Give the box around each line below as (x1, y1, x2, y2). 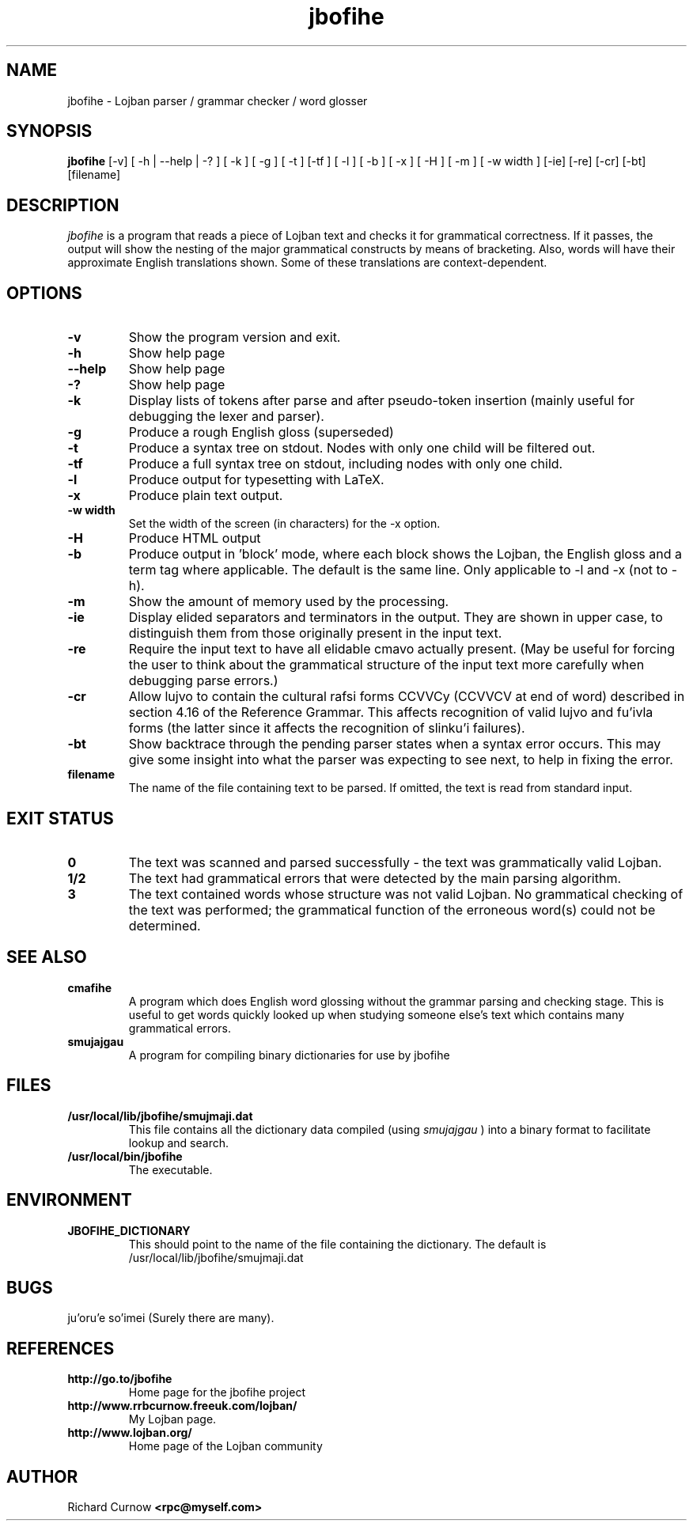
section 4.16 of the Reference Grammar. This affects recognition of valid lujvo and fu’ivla (128, 704, 653, 721)
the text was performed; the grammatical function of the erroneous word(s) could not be (128, 901, 656, 918)
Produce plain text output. (128, 487, 283, 504)
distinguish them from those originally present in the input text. (128, 625, 502, 642)
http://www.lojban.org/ (67, 1426, 192, 1440)
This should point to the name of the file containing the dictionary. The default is (128, 1237, 547, 1251)
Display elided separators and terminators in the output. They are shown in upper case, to (128, 609, 663, 626)
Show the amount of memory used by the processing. (128, 593, 449, 610)
